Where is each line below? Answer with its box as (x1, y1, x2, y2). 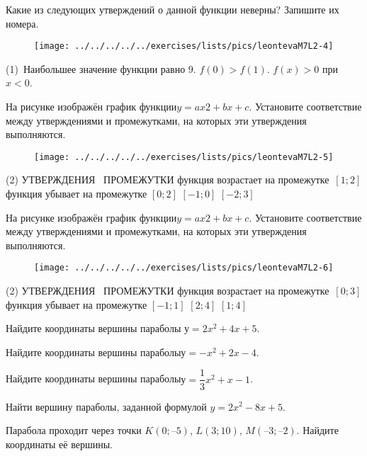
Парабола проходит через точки (6, 423, 142, 438)
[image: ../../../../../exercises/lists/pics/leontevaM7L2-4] (34, 41, 334, 52)
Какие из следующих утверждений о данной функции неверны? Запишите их (6, 2, 339, 16)
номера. (6, 16, 39, 30)
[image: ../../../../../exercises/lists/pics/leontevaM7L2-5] (34, 152, 334, 162)
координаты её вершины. (6, 436, 113, 451)
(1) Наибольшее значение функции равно (6, 61, 186, 76)
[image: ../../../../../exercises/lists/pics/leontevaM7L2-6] (34, 263, 334, 273)
